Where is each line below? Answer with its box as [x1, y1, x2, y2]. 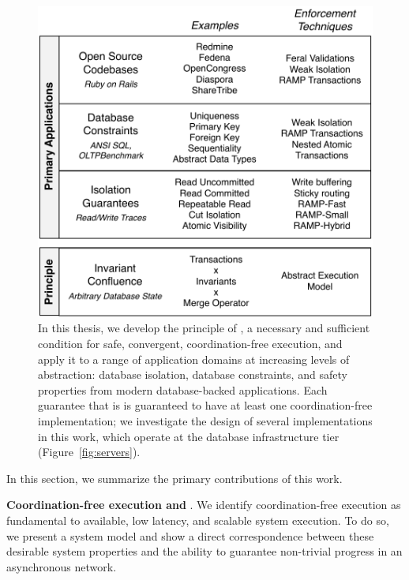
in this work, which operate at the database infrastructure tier [38, 428, 340, 444]
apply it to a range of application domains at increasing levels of [38, 350, 350, 367]
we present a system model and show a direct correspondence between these [6, 527, 374, 544]
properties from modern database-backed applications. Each [38, 381, 328, 398]
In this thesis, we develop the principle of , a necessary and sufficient [38, 320, 370, 336]
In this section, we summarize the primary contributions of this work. [6, 470, 343, 486]
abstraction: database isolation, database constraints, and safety [38, 366, 347, 383]
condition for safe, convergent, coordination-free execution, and [38, 335, 343, 352]
